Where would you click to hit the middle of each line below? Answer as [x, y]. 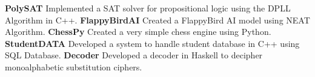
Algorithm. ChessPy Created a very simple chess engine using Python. [138, 32]
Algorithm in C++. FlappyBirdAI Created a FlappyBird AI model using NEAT [157, 20]
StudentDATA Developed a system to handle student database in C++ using [152, 43]
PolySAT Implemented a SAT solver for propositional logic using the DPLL [148, 8]
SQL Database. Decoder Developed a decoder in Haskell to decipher [134, 55]
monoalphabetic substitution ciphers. [74, 66]
